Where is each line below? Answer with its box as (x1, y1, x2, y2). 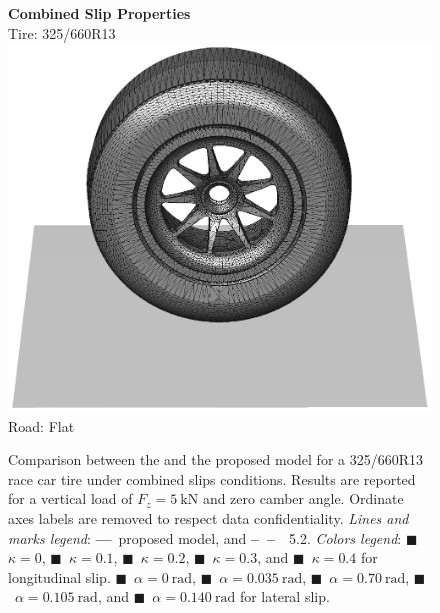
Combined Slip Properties (8, 3, 191, 23)
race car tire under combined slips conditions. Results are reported (8, 468, 416, 489)
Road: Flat (8, 415, 75, 436)
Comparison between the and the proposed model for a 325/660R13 (8, 449, 424, 470)
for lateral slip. (239, 586, 330, 607)
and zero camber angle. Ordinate (202, 488, 404, 509)
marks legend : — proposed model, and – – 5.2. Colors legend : (8, 527, 402, 548)
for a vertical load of (8, 488, 133, 509)
